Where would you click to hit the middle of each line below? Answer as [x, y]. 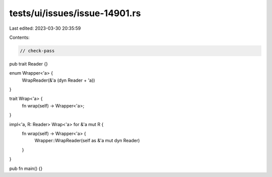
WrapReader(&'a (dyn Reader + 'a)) [58, 80]
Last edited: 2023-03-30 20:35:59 [45, 28]
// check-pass [37, 51]
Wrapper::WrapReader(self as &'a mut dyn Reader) [87, 141]
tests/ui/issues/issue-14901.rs [75, 13]
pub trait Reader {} [28, 64]
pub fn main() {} [26, 168]
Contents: [19, 37]
